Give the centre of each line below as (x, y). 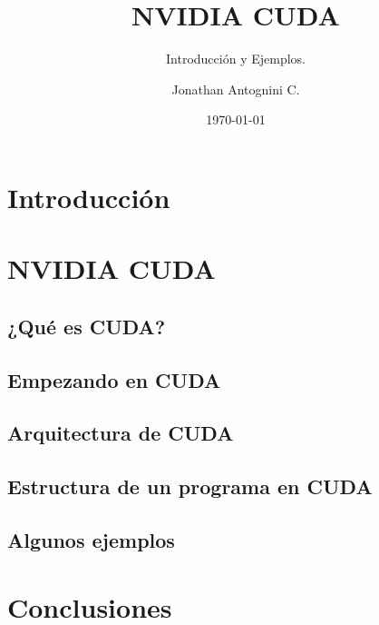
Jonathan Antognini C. (236, 89)
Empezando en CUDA (114, 379)
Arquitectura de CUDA (121, 433)
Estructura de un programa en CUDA (190, 486)
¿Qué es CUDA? (87, 326)
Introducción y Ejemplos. (236, 59)
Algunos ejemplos (91, 539)
